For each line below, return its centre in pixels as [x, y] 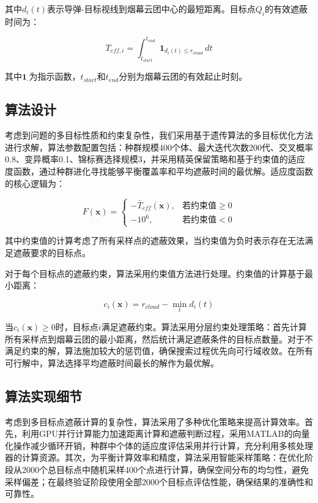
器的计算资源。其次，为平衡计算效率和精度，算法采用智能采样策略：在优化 [155, 457]
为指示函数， [55, 76]
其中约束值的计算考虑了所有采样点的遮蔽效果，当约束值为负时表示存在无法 [155, 240]
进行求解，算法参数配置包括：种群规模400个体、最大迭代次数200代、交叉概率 [159, 147]
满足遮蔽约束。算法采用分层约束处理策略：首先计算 [204, 326]
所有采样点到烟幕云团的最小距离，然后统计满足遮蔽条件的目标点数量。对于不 [159, 338]
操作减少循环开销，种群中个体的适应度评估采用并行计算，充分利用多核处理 [163, 445]
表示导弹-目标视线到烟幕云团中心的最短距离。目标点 [151, 9]
